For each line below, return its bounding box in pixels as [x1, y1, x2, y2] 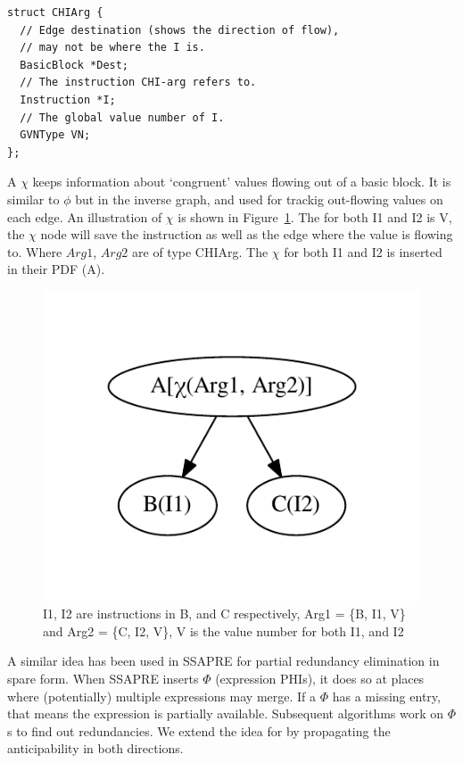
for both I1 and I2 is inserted [284, 242, 442, 261]
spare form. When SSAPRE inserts [7, 668, 199, 687]
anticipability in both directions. [7, 739, 184, 758]
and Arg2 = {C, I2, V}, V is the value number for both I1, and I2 [43, 621, 404, 640]
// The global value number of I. [20, 111, 225, 124]
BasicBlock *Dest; [20, 58, 129, 71]
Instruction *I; [20, 93, 116, 106]
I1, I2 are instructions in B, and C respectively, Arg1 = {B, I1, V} [43, 604, 406, 623]
